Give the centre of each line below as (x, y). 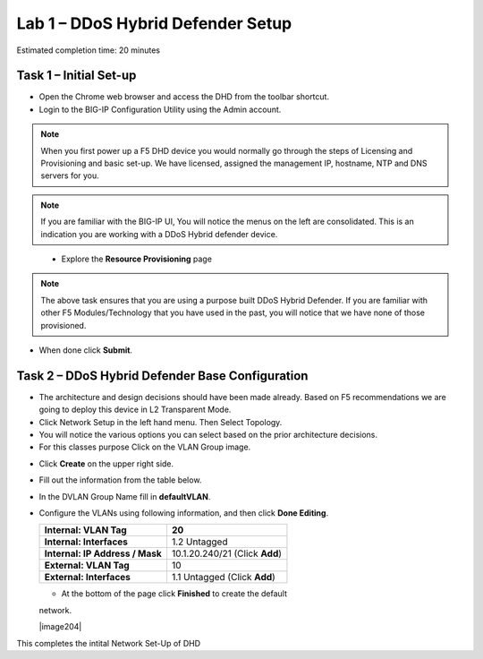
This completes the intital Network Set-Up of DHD (109, 643)
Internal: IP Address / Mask (103, 553)
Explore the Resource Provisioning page (136, 259)
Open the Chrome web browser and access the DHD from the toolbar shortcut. (184, 97)
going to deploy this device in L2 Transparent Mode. (135, 410)
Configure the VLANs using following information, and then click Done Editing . (184, 513)
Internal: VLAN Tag (85, 530)
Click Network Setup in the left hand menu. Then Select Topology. (161, 422)
